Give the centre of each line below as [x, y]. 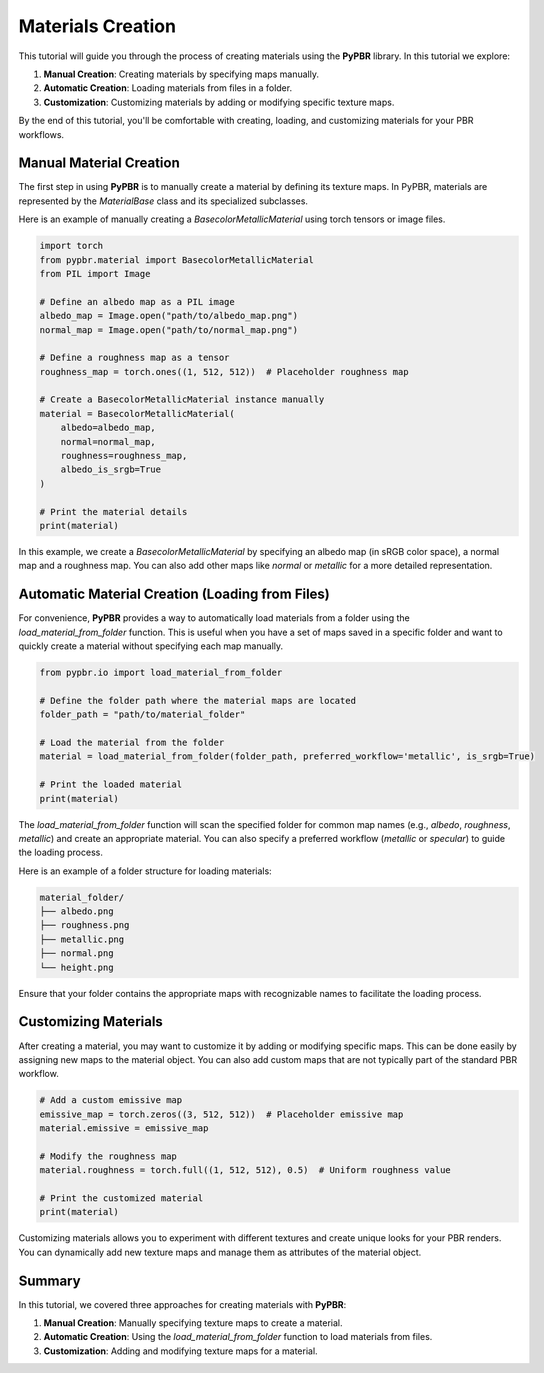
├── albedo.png [76, 911]
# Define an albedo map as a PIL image [137, 301]
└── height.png [76, 967]
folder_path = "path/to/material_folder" [142, 714]
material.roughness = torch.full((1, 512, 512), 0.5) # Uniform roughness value [245, 1170]
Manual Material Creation [99, 163]
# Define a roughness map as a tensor [134, 358]
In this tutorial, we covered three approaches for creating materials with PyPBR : [182, 1304]
